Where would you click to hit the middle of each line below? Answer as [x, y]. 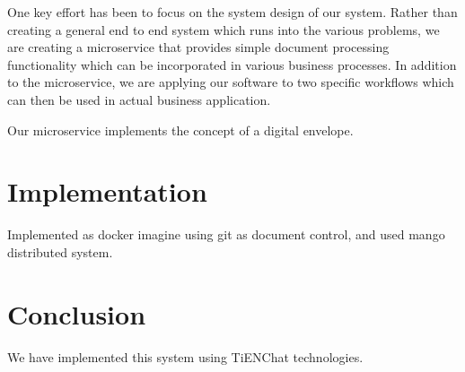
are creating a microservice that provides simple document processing [198, 47]
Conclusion [77, 313]
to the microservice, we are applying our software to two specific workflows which [231, 82]
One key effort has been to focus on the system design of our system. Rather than [232, 12]
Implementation [107, 191]
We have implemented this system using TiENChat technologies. [185, 356]
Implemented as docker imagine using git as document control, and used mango [226, 234]
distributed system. [60, 251]
